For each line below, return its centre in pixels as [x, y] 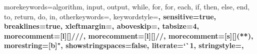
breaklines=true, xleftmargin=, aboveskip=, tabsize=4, [101, 26]
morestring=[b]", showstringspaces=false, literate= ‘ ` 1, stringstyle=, [124, 45]
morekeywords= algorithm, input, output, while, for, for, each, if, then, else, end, [127, 6]
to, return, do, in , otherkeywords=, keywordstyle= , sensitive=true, [110, 16]
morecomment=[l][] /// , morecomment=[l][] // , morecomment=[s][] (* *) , [129, 35]
